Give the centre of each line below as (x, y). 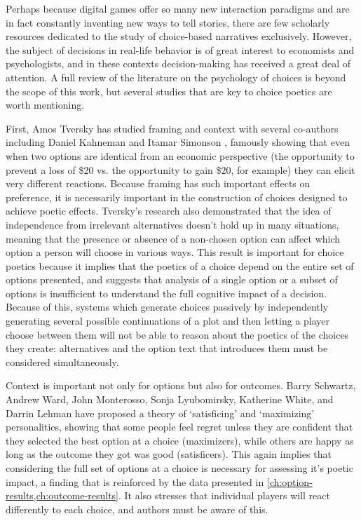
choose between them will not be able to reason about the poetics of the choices (177, 334)
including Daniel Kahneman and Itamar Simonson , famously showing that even (178, 142)
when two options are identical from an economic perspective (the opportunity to (180, 155)
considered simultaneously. (62, 361)
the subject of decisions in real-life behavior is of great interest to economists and (180, 49)
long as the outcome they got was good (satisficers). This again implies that (169, 454)
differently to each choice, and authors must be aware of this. (137, 509)
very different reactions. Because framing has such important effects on (158, 183)
